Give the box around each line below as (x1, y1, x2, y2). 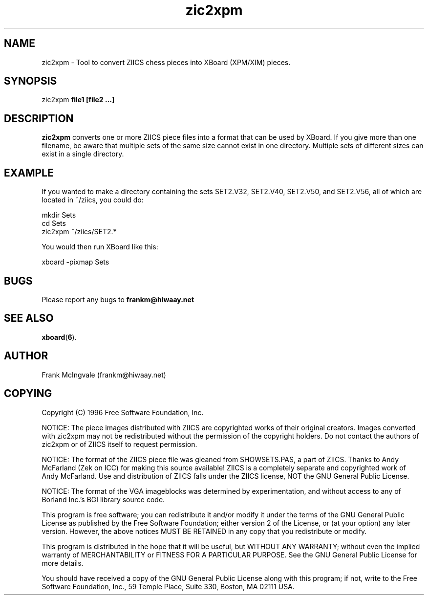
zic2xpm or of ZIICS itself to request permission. (42, 440, 197, 448)
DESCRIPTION (4, 112, 74, 125)
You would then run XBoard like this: (42, 243, 158, 251)
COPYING (4, 387, 52, 400)
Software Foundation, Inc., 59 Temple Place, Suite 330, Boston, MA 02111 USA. (42, 582, 295, 591)
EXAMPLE (4, 166, 54, 179)
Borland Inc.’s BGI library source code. (42, 495, 165, 504)
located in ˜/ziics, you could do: (42, 196, 144, 204)
